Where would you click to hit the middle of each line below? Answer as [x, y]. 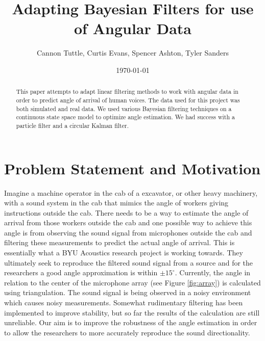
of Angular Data [133, 28]
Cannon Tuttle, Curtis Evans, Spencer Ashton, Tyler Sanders [133, 53]
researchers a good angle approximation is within [81, 272]
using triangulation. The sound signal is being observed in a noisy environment [128, 292]
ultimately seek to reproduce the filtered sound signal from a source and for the [129, 262]
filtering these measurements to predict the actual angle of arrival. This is [119, 242]
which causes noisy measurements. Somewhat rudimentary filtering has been [124, 303]
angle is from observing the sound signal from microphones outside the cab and [128, 232]
